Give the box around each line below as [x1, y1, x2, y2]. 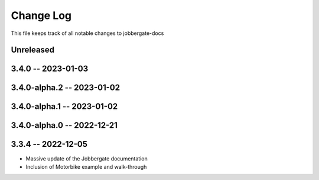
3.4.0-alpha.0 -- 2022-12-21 [11, 120, 118, 130]
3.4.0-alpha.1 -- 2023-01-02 [11, 101, 118, 112]
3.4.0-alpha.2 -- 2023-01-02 [11, 83, 121, 93]
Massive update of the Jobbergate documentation [25, 155, 148, 162]
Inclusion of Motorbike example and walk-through [25, 163, 147, 170]
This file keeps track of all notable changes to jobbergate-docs [11, 30, 164, 37]
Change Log [11, 9, 72, 22]
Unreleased [11, 45, 55, 55]
